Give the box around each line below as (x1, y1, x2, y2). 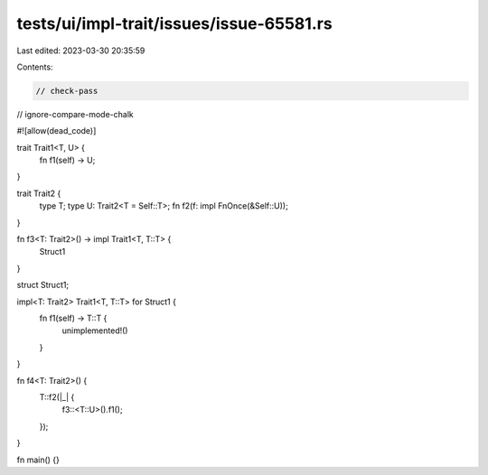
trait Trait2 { (16, 188, 61, 199)
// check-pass (35, 86, 99, 96)
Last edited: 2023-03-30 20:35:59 (16, 45, 145, 56)
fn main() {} (16, 454, 61, 465)
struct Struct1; (16, 280, 70, 291)
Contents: (16, 61, 53, 72)
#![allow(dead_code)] (16, 126, 97, 136)
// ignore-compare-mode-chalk (16, 108, 135, 119)
